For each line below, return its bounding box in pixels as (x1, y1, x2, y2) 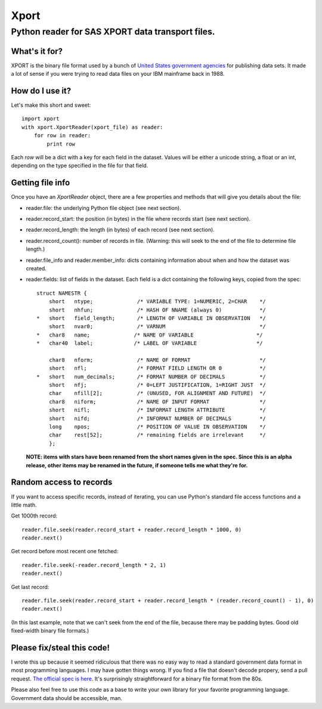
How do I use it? (11, 85, 72, 95)
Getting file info (11, 178, 70, 188)
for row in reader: (33, 132, 91, 139)
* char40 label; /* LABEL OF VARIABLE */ (36, 340, 263, 347)
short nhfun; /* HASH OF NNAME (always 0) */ (48, 306, 267, 313)
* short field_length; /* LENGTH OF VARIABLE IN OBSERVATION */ (36, 315, 267, 322)
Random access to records (11, 477, 113, 488)
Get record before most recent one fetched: (11, 548, 119, 555)
